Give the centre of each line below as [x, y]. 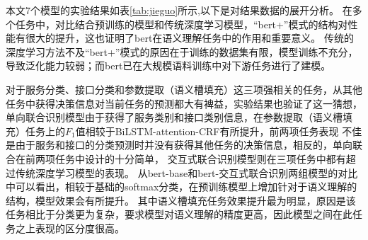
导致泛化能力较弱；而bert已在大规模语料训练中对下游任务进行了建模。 [168, 65]
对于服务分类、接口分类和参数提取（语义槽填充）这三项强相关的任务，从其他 [184, 89]
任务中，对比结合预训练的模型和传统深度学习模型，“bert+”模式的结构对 [182, 24]
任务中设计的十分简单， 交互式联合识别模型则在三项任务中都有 [200, 158]
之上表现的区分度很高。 [70, 228]
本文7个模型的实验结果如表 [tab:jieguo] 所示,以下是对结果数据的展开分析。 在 [179, 10]
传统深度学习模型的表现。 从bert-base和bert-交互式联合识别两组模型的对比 [186, 172]
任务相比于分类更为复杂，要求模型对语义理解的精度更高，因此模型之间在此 [179, 214]
